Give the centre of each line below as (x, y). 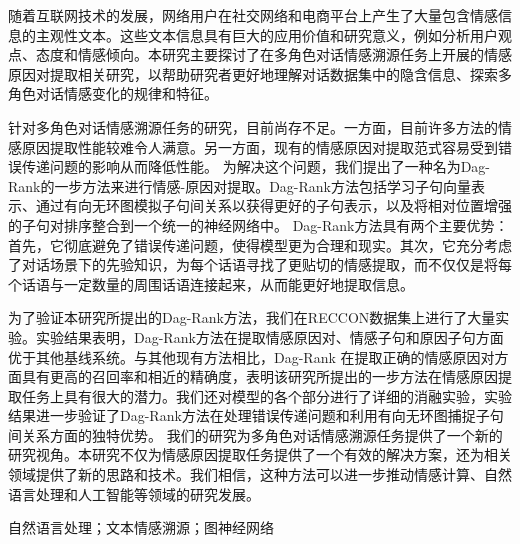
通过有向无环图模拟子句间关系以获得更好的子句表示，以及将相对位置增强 (273, 205)
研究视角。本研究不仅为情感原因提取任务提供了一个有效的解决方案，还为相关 (260, 454)
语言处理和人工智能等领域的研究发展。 (134, 493)
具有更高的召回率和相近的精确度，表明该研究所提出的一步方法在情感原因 (259, 376)
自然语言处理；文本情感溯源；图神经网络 (141, 527)
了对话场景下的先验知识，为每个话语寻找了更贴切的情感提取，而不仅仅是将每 (260, 264)
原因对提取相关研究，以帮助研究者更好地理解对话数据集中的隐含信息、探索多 (260, 73)
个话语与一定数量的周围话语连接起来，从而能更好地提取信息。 (211, 283)
